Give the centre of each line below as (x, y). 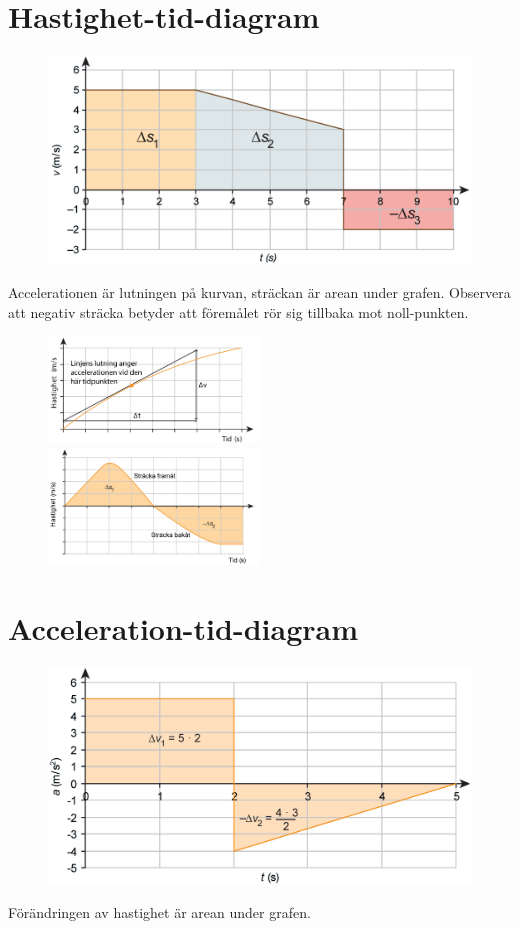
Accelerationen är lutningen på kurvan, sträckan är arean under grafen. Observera (259, 292)
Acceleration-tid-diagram (183, 627)
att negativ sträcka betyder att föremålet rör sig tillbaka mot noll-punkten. (238, 311)
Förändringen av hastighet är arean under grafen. (159, 912)
